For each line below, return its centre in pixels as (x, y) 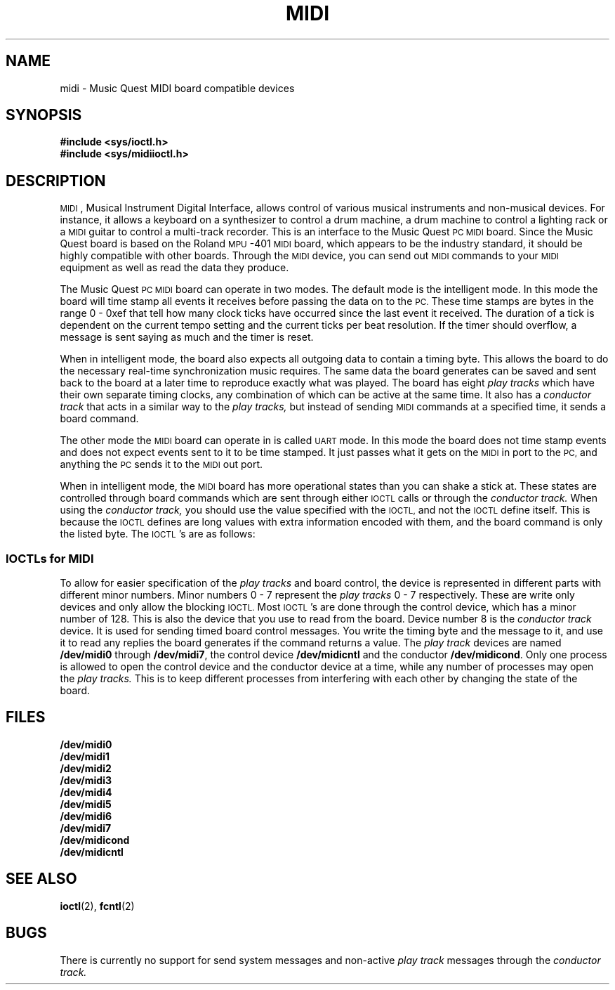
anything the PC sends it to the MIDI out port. (161, 464)
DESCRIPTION (56, 181)
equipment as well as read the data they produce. (174, 268)
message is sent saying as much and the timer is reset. (187, 337)
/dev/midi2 (86, 768)
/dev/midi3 (86, 780)
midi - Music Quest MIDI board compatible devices (177, 88)
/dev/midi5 (86, 804)
